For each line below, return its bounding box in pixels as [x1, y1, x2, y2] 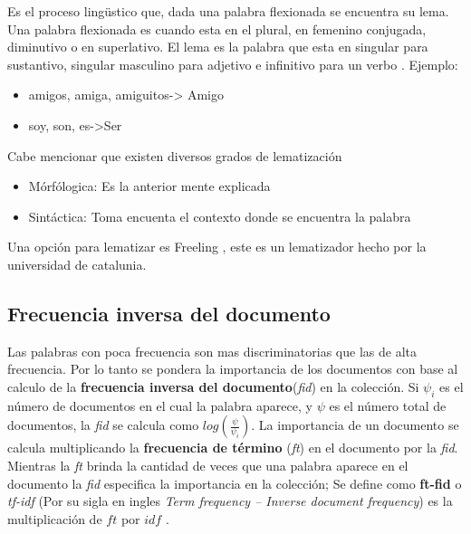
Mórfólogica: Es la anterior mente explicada [28, 176, 271, 195]
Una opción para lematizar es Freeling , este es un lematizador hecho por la [7, 237, 427, 256]
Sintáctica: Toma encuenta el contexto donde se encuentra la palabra [28, 206, 411, 225]
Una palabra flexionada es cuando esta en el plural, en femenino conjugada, [7, 19, 427, 38]
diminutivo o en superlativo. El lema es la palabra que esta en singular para [7, 37, 428, 56]
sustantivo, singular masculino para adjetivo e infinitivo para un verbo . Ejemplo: [7, 54, 458, 73]
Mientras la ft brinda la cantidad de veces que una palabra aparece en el [7, 455, 409, 474]
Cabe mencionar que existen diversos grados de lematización [7, 146, 342, 165]
